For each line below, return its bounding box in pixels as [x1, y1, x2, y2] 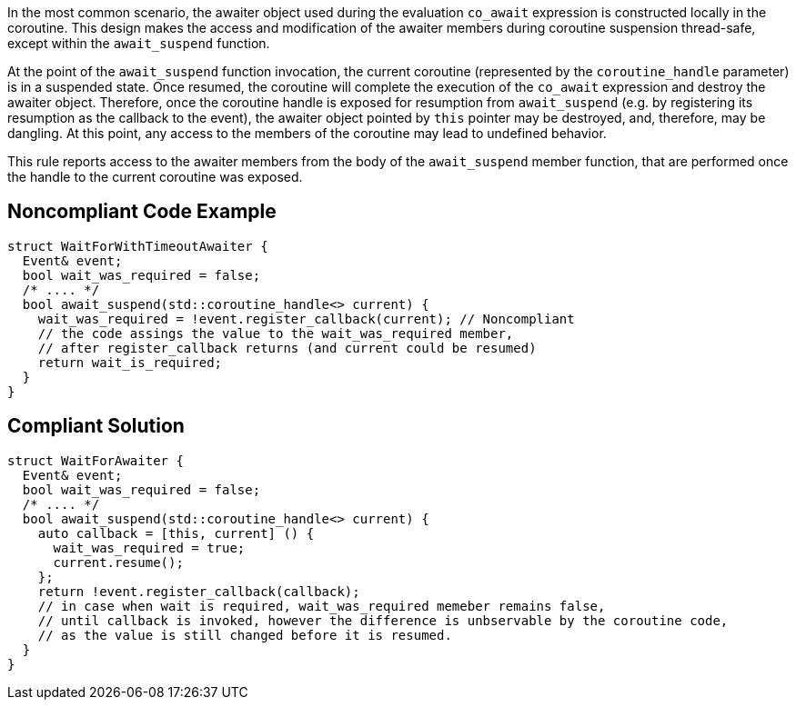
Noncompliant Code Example [7, 200, 277, 224]
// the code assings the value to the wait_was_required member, [37, 325, 514, 341]
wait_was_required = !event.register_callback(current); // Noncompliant [37, 311, 575, 326]
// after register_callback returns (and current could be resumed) [37, 340, 537, 355]
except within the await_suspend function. [7, 35, 270, 51]
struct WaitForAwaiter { [7, 453, 184, 468]
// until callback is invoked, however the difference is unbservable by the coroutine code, [37, 612, 729, 628]
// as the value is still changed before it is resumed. [37, 627, 452, 642]
